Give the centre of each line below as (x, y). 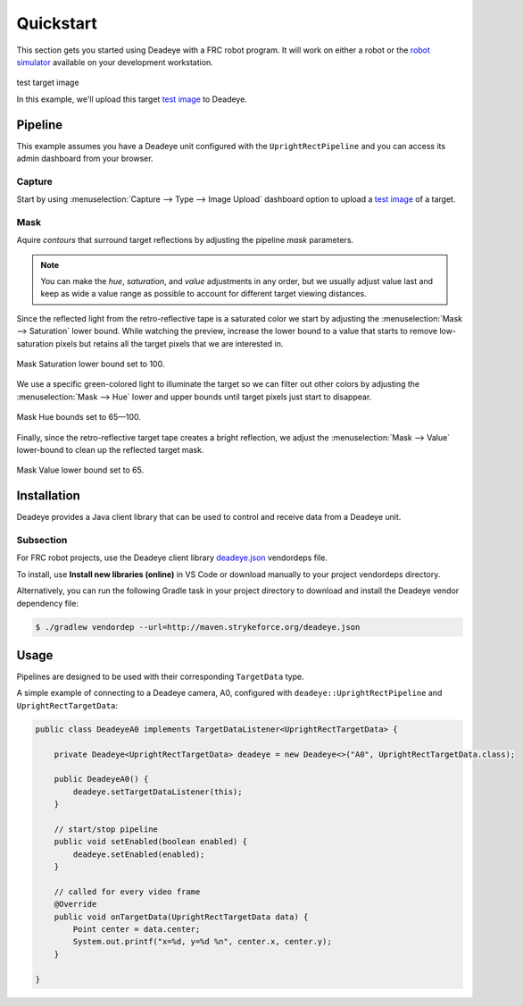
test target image (48, 83)
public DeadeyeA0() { (101, 779)
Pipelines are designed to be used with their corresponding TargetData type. (160, 677)
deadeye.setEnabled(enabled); (139, 854)
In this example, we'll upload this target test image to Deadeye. (132, 99)
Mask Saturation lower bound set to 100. (91, 364)
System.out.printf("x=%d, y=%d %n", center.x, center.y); (202, 942)
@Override (75, 904)
